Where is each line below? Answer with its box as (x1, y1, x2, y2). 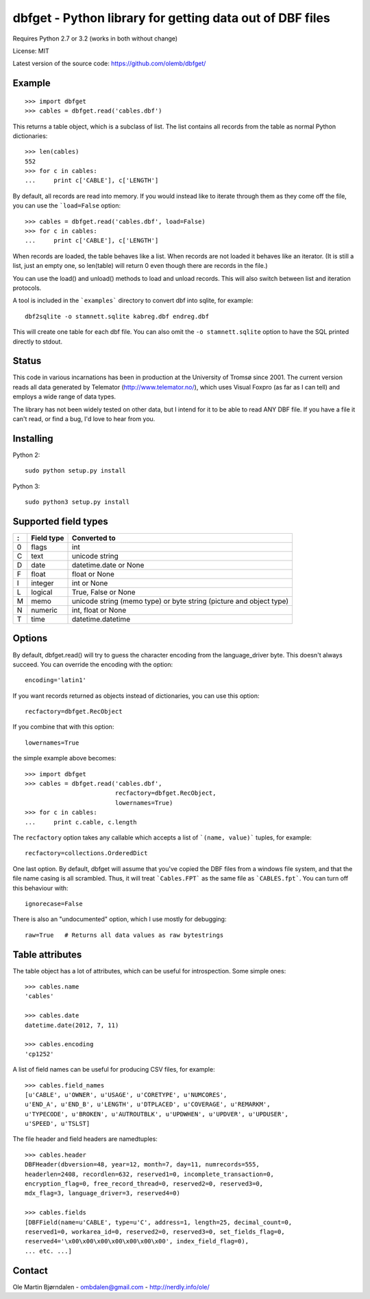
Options (12, 633, 48, 644)
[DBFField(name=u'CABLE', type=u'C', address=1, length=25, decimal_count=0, (25, 1218, 293, 1226)
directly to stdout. (12, 337, 63, 346)
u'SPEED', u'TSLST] (25, 1120, 90, 1128)
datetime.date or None (72, 561, 145, 569)
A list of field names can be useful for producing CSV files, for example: (12, 1065, 215, 1074)
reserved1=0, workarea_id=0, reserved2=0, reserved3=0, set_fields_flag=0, (25, 1228, 285, 1236)
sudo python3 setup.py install (25, 498, 130, 506)
